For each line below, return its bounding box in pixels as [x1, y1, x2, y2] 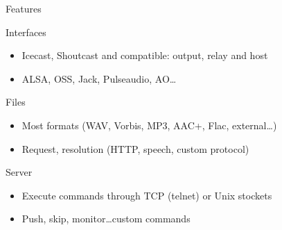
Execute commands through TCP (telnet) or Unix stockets [21, 188, 272, 202]
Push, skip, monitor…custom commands [21, 211, 191, 226]
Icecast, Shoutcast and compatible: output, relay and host [21, 48, 268, 63]
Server [6, 165, 33, 179]
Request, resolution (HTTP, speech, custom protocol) [21, 141, 249, 156]
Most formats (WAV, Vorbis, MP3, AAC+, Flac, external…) [21, 117, 277, 132]
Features [6, 1, 42, 15]
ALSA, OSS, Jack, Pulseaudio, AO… [21, 71, 177, 85]
